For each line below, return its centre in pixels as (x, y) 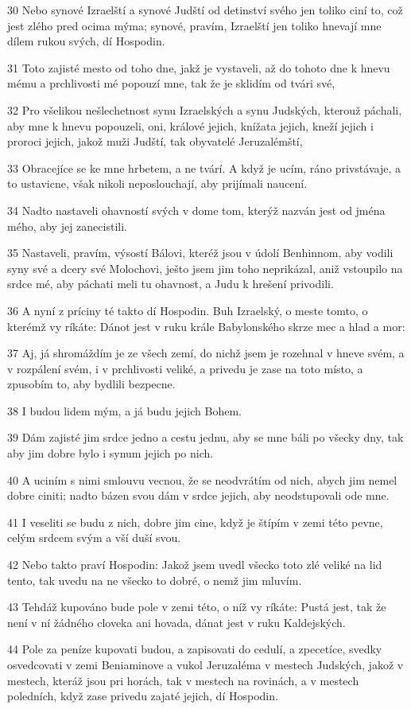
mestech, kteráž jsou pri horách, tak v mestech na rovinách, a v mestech (183, 680)
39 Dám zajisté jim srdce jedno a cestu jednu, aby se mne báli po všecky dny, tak (205, 437)
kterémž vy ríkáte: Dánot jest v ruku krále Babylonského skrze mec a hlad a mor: (206, 326)
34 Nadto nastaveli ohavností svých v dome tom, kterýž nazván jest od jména (196, 210)
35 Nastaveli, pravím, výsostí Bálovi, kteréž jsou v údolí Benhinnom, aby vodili (200, 253)
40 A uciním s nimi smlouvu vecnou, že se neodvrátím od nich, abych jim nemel (202, 479)
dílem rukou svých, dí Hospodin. (86, 41)
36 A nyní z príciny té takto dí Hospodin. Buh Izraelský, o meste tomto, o (188, 310)
